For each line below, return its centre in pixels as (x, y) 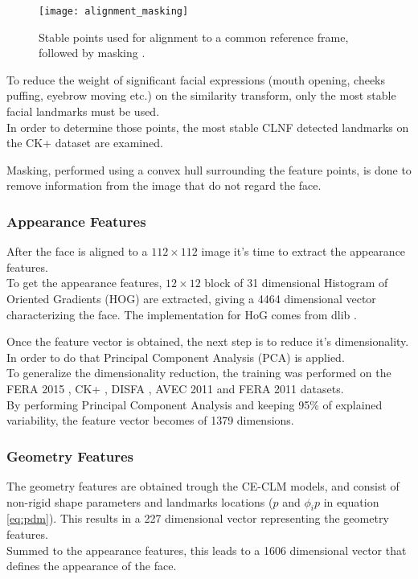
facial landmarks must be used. (83, 111)
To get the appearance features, (84, 283)
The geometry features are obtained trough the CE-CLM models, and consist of (203, 485)
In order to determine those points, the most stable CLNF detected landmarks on (208, 127)
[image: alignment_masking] (114, 11)
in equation (351, 501)
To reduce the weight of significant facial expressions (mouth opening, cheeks (196, 79)
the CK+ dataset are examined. (85, 143)
